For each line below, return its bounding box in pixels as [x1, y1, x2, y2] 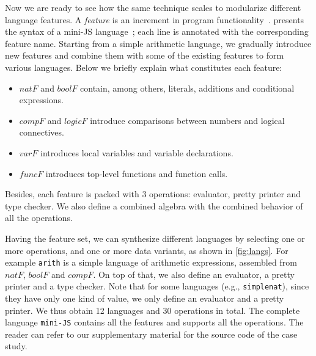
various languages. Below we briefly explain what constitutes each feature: [5, 60, 282, 73]
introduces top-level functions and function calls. [45, 167, 228, 180]
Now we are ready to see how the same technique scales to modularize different [5, 1, 301, 13]
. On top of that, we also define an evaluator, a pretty [93, 267, 295, 280]
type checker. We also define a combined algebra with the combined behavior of [5, 199, 303, 212]
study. [5, 340, 28, 352]
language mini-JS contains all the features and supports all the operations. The [5, 316, 304, 329]
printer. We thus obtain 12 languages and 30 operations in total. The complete [5, 303, 300, 316]
